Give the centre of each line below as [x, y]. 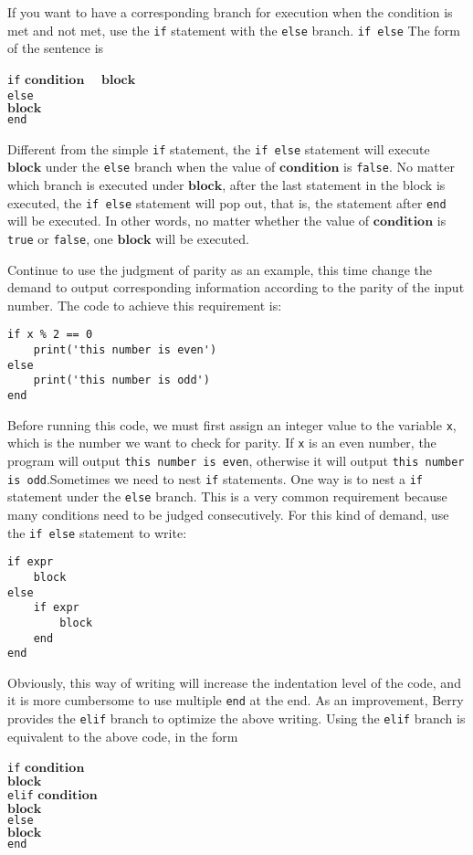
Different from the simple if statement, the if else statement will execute [219, 148]
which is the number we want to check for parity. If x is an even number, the [222, 443]
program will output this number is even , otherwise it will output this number [236, 460]
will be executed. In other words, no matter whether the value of [189, 221]
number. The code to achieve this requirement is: [145, 305]
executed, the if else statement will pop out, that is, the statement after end [227, 202]
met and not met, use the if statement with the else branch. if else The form [234, 30]
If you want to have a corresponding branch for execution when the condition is [230, 12]
